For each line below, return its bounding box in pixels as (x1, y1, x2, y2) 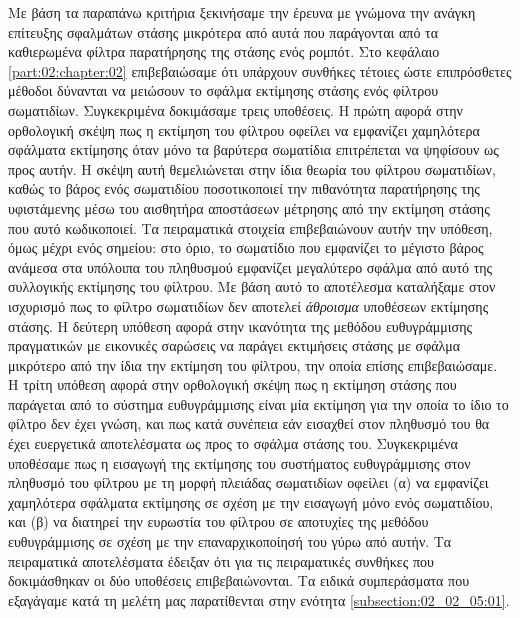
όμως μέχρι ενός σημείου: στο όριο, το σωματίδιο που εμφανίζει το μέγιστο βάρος (8, 237, 484, 258)
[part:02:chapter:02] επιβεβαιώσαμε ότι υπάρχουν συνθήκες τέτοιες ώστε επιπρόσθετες (8, 60, 512, 81)
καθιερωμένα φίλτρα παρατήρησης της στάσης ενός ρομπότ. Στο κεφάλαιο (8, 41, 440, 62)
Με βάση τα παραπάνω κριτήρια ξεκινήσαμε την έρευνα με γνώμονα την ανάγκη (8, 2, 476, 22)
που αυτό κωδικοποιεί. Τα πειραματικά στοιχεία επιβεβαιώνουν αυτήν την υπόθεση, (8, 217, 493, 238)
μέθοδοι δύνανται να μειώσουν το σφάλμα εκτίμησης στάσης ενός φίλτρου (8, 80, 439, 101)
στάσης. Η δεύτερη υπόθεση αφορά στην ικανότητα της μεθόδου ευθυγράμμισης (8, 315, 473, 336)
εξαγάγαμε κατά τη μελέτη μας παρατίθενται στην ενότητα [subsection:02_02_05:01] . (8, 589, 510, 610)
